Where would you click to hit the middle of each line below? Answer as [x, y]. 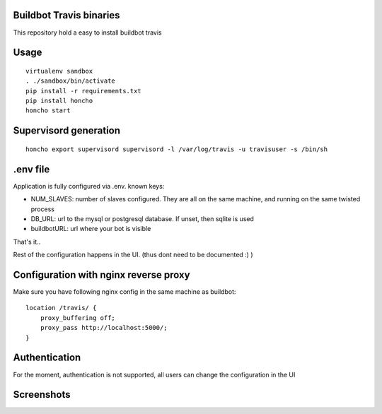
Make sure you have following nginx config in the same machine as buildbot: [125, 292]
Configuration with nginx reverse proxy [102, 274]
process [42, 209]
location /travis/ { [61, 308]
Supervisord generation [66, 131]
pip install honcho [59, 101]
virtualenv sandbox [59, 71]
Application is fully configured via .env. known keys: [89, 186]
